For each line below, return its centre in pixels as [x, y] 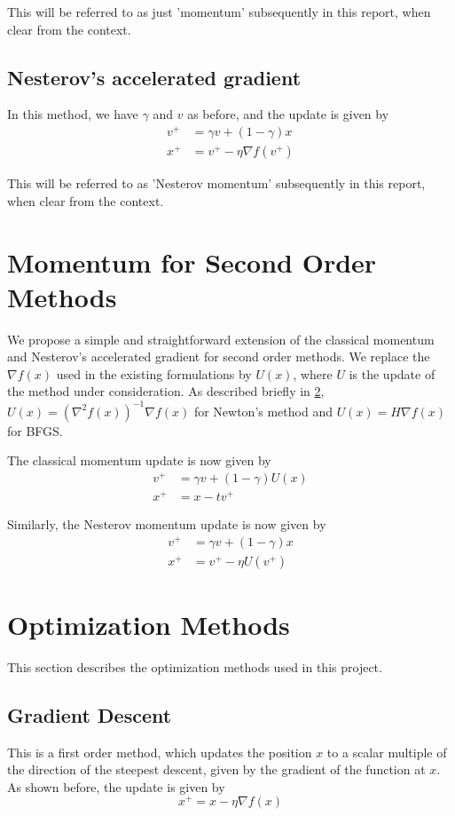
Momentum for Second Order [192, 261]
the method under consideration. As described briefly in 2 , [166, 391]
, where [313, 373]
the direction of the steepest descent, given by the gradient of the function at [216, 769]
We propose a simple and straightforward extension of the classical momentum [221, 339]
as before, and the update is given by [288, 114]
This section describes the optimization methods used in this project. [195, 666]
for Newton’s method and [263, 411]
